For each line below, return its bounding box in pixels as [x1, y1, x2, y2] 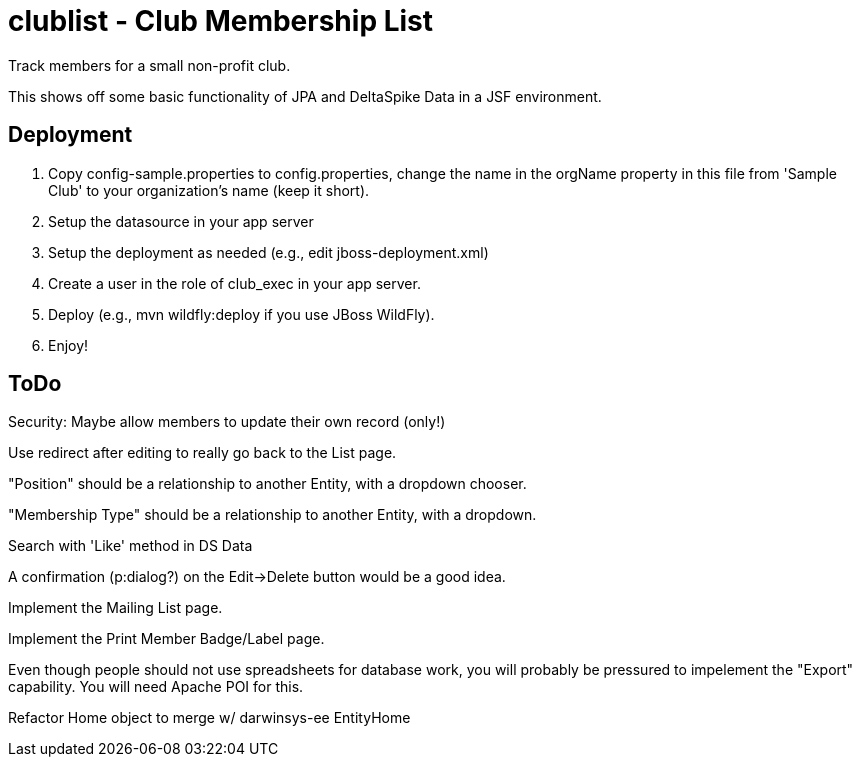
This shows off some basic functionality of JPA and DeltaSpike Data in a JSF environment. [8, 87, 602, 105]
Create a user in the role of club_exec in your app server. [48, 274, 421, 292]
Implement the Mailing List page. [8, 599, 223, 617]
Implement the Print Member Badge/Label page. [8, 630, 325, 648]
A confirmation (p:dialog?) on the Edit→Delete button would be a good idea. [8, 568, 506, 586]
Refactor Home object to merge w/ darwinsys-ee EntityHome [8, 709, 411, 727]
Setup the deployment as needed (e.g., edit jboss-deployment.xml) [48, 243, 489, 261]
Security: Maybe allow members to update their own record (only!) [8, 413, 446, 431]
